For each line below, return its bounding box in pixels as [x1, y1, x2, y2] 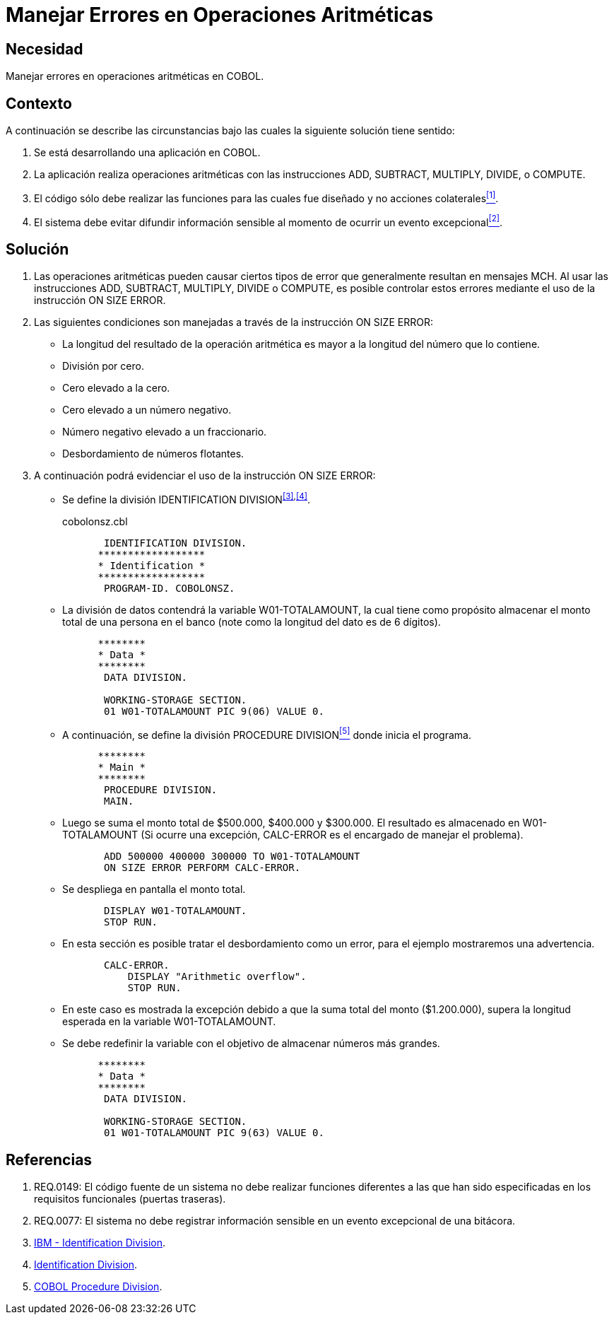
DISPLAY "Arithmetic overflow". [127, 971, 307, 983]
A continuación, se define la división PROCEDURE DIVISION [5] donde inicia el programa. [62, 726, 471, 741]
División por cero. [62, 360, 144, 373]
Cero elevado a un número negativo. [62, 404, 232, 416]
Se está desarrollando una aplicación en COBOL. [34, 146, 261, 159]
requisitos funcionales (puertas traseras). [34, 1193, 226, 1205]
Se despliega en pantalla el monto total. [62, 883, 246, 896]
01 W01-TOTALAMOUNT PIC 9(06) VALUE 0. [104, 705, 324, 717]
